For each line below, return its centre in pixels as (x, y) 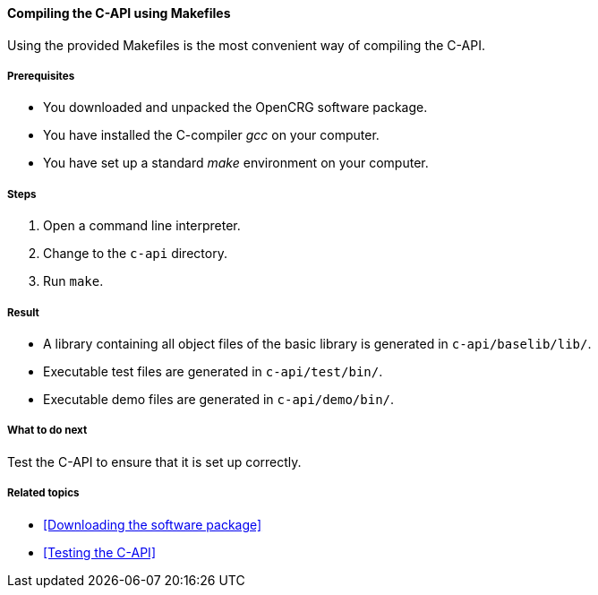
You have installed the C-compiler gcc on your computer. (211, 135)
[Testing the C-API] (99, 552)
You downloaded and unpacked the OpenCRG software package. (235, 108)
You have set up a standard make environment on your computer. (236, 163)
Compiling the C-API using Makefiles (119, 13)
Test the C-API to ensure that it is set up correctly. (154, 461)
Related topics (43, 493)
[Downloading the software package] (153, 524)
